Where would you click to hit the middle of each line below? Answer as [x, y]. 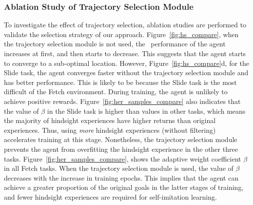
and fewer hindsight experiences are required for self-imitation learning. [110, 196]
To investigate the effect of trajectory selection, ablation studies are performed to [125, 25]
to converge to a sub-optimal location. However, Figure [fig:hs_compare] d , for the [127, 63]
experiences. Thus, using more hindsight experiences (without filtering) [110, 130]
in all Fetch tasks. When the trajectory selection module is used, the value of [119, 168]
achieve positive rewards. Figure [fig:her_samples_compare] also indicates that [122, 101]
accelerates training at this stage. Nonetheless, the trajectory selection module [121, 139]
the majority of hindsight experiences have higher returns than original [110, 120]
